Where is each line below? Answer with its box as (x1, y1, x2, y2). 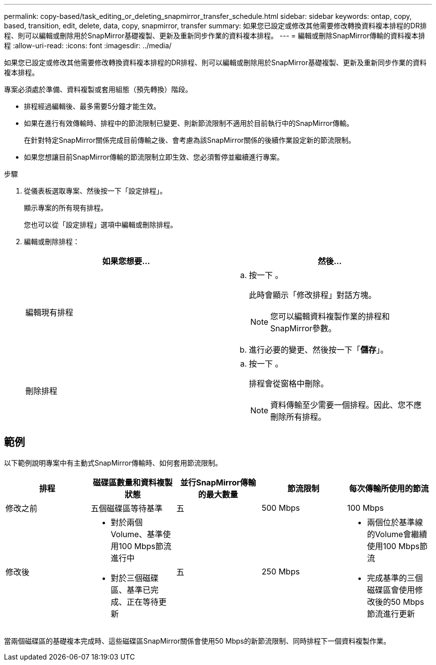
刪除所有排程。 (270, 412, 327, 422)
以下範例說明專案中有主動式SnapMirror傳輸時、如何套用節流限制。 (4, 458, 222, 467)
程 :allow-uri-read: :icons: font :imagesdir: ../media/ (4, 41, 172, 50)
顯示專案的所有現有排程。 (24, 203, 108, 212)
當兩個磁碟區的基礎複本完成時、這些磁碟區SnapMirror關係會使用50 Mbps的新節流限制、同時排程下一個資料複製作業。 (4, 636, 391, 645)
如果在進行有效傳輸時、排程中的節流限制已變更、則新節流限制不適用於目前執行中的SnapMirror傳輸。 (24, 119, 353, 127)
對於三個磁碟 (110, 572, 159, 583)
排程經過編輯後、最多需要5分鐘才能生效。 (24, 102, 161, 110)
